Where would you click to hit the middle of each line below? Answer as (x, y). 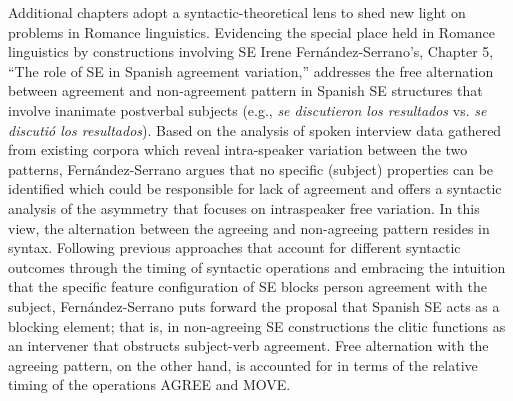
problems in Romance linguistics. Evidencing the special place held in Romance (252, 31)
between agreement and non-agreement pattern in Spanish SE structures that (245, 90)
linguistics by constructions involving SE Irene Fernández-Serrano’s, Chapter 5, (251, 51)
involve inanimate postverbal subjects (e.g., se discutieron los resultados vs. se (247, 109)
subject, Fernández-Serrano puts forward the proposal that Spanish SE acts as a (254, 305)
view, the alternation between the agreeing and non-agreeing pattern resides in (249, 227)
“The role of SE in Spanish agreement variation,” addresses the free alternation (251, 70)
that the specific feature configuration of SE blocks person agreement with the (247, 286)
